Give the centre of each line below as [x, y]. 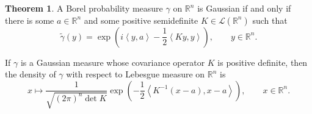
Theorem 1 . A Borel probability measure [84, 8]
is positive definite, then [263, 62]
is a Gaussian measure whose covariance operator [113, 62]
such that [270, 20]
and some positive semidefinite [141, 20]
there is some [30, 20]
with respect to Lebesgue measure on [136, 74]
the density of [31, 74]
